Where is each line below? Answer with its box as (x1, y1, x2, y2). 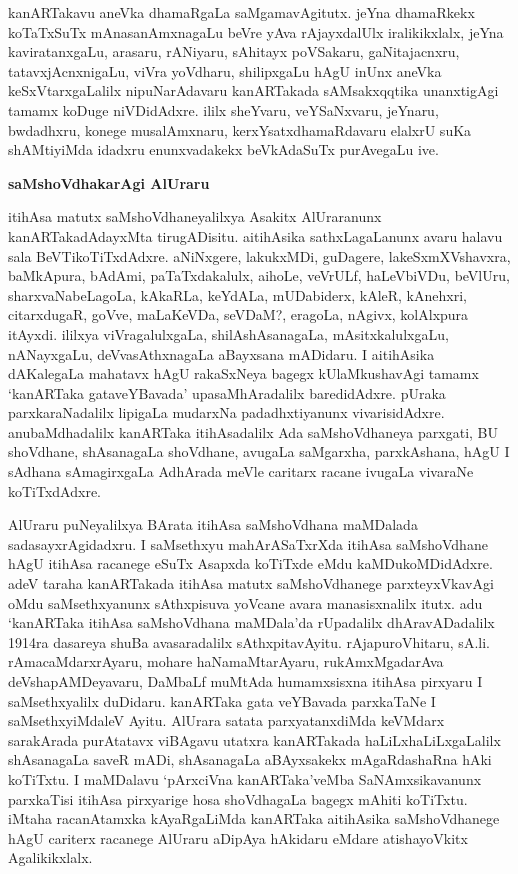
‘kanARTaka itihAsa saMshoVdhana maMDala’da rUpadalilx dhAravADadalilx (8, 612, 495, 633)
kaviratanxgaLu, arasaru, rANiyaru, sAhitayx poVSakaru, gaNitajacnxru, (8, 41, 460, 62)
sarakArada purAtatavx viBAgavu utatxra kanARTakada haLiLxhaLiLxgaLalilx (8, 729, 501, 750)
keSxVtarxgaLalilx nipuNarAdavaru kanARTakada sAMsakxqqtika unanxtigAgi (8, 80, 499, 101)
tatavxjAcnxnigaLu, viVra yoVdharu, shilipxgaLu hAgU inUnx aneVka (8, 60, 442, 81)
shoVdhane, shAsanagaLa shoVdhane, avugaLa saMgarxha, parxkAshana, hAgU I (8, 441, 510, 462)
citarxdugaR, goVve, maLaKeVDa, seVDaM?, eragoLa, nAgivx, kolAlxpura (8, 304, 469, 325)
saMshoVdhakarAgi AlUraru (8, 172, 210, 193)
